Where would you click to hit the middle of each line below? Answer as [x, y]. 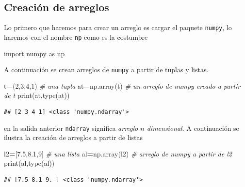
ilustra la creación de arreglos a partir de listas [73, 137]
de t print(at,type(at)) [37, 95]
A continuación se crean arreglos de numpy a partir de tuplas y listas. [106, 70]
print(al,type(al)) [29, 163]
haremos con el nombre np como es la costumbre [76, 37]
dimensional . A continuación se [193, 128]
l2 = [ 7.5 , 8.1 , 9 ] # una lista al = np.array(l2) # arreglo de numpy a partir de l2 [118, 153]
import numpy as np [34, 53]
